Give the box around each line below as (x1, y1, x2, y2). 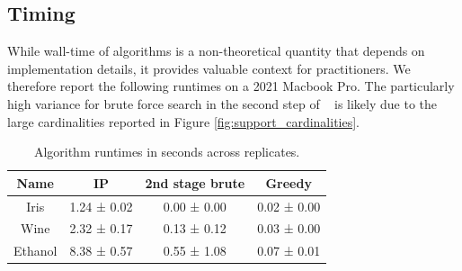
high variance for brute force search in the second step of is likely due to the (7, 94, 438, 113)
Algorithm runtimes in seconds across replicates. (33, 142, 300, 161)
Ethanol (13, 241, 58, 260)
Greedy (265, 173, 312, 192)
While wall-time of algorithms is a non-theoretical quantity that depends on (7, 41, 425, 60)
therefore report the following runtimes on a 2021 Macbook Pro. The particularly (7, 77, 455, 95)
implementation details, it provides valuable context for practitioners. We (7, 59, 411, 77)
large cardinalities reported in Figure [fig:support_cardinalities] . (7, 112, 360, 131)
